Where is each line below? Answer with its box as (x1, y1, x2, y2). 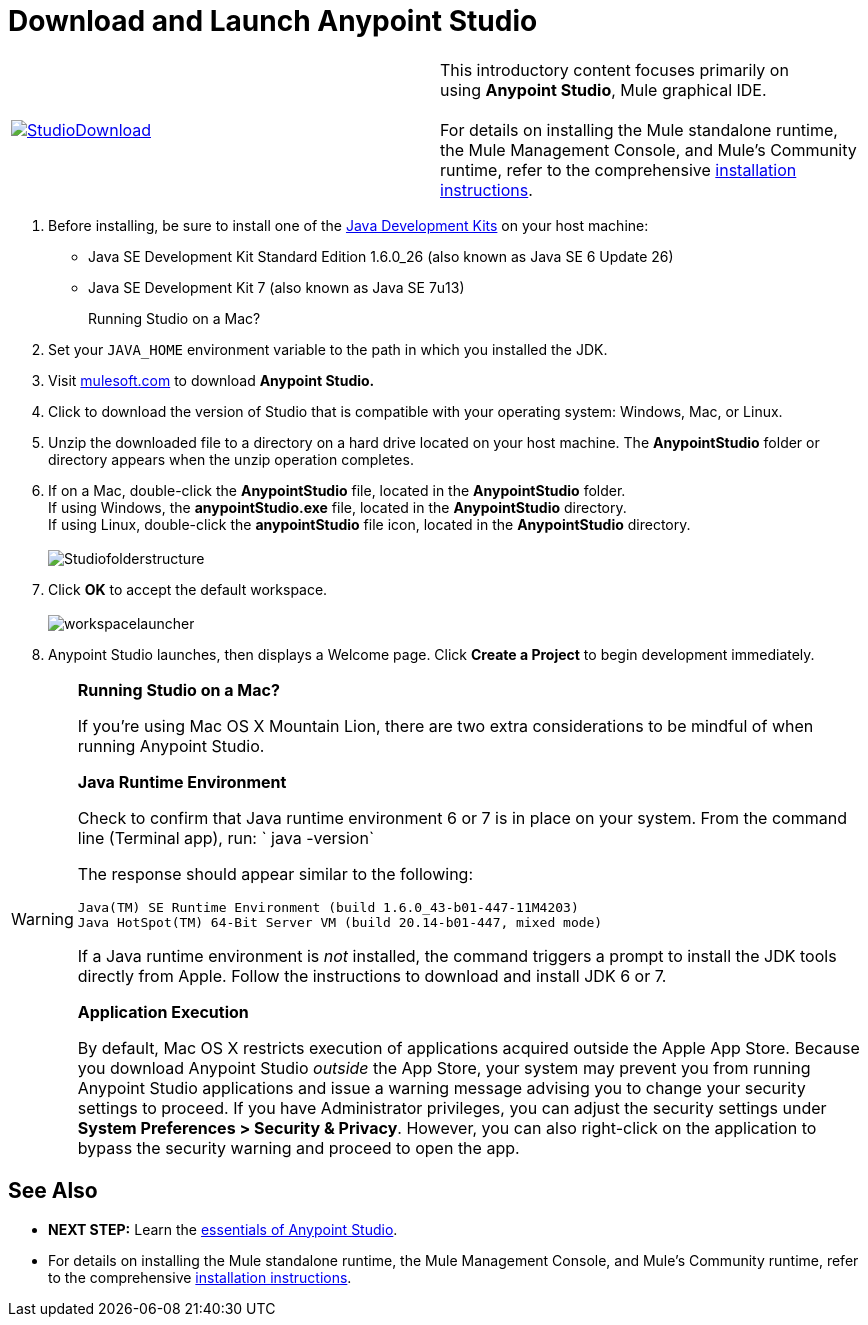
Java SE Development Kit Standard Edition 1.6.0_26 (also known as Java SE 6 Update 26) (88, 247, 674, 265)
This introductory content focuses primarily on (440, 59, 789, 80)
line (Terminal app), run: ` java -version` (77, 827, 375, 848)
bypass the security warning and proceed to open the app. (77, 1137, 520, 1158)
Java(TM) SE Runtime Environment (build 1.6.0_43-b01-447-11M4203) (77, 899, 579, 915)
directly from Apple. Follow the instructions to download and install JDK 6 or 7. (77, 965, 667, 986)
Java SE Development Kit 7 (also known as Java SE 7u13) (88, 278, 465, 296)
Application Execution (77, 1001, 249, 1022)
